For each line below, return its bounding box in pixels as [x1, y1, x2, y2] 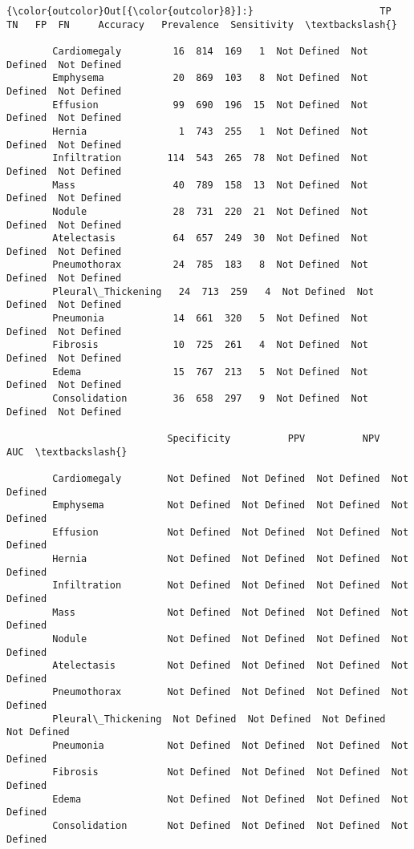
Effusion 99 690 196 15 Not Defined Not [52, 99, 369, 111]
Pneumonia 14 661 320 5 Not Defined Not [52, 313, 369, 325]
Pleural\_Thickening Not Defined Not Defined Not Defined [52, 713, 386, 725]
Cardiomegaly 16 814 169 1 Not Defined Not [52, 45, 369, 57]
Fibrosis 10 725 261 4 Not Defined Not [52, 339, 369, 351]
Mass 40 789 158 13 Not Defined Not [52, 179, 369, 191]
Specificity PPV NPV [167, 433, 380, 444]
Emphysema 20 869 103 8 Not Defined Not [52, 72, 369, 84]
